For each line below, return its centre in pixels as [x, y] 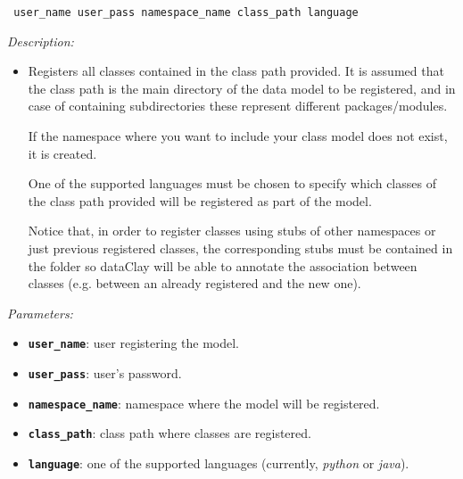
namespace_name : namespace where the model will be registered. [204, 403]
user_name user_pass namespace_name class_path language [186, 12]
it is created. [62, 153]
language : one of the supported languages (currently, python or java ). [219, 463]
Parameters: [40, 313]
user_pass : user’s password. [105, 373]
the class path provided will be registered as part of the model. [200, 200]
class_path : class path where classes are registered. [169, 433]
